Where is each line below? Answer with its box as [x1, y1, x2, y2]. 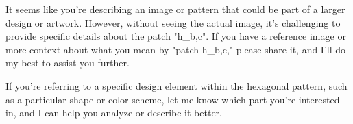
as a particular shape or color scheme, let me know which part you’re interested [5, 92, 340, 106]
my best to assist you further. [5, 55, 130, 70]
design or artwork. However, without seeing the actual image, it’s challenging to [5, 15, 341, 29]
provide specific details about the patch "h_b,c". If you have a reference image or [5, 29, 346, 43]
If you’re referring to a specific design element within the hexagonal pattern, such [5, 78, 348, 92]
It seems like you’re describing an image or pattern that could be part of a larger [5, 2, 345, 16]
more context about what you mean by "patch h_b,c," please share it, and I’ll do [5, 42, 346, 56]
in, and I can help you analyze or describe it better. [5, 106, 222, 120]
